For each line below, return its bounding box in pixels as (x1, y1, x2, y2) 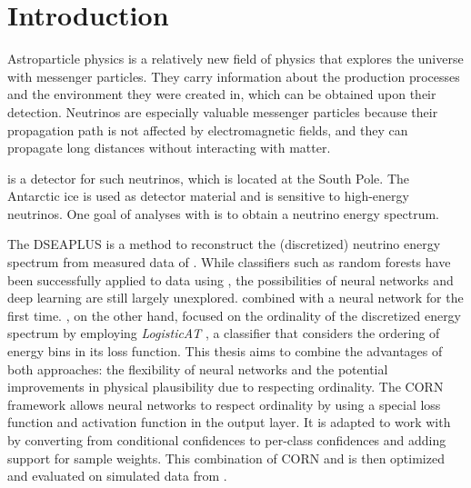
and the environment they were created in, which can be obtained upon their (7, 85, 436, 104)
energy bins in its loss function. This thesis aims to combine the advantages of (7, 342, 443, 361)
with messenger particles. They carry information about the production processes (7, 66, 460, 85)
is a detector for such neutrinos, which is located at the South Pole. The (7, 168, 409, 187)
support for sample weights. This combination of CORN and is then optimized (7, 448, 445, 467)
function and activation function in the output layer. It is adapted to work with (7, 413, 451, 432)
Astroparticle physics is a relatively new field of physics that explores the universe (7, 49, 464, 68)
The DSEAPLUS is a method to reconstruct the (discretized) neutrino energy (7, 234, 441, 254)
